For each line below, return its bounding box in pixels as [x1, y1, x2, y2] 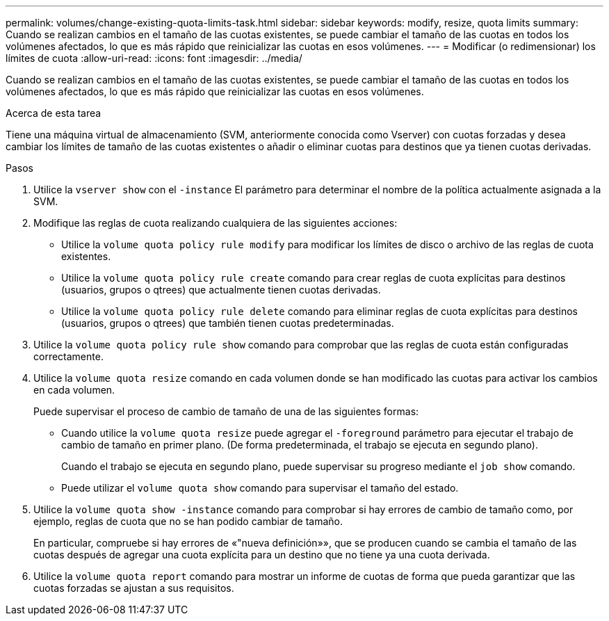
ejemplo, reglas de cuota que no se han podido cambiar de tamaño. [33, 515, 343, 527]
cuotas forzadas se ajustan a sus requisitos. [33, 582, 234, 594]
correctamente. [33, 350, 104, 362]
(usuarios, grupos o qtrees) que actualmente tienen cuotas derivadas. [61, 284, 381, 296]
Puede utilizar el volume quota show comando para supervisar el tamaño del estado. [61, 482, 459, 494]
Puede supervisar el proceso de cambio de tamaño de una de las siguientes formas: [33, 405, 419, 417]
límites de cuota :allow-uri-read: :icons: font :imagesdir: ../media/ [6, 52, 302, 64]
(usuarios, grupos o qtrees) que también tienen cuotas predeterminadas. [61, 317, 394, 329]
